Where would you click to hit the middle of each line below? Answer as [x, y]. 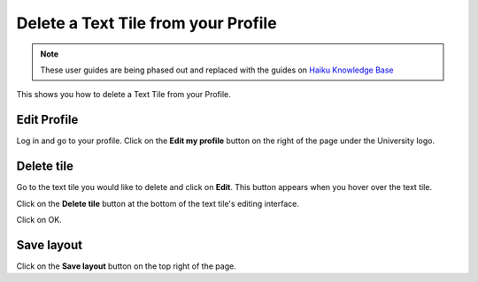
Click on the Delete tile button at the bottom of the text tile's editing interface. [158, 203]
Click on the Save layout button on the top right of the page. [126, 266]
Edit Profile [47, 120]
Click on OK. [39, 219]
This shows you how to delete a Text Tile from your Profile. [124, 95]
